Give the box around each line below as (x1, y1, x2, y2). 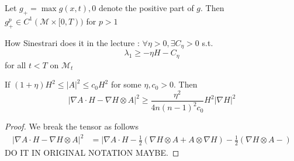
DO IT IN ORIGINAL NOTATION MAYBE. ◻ (5, 146, 179, 159)
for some (110, 78, 141, 90)
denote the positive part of (99, 2, 194, 13)
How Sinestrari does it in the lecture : (5, 36, 140, 48)
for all (5, 58, 26, 71)
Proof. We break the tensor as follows (5, 120, 139, 132)
